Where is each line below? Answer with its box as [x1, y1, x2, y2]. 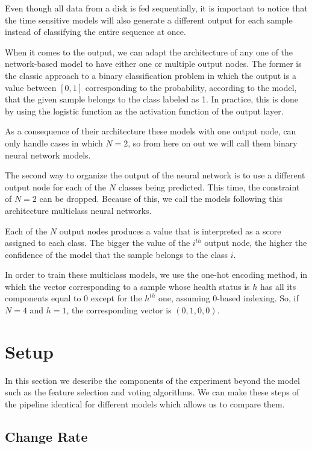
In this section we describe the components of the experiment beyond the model [5, 374, 300, 386]
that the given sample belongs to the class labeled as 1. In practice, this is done [5, 93, 299, 105]
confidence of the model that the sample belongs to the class [5, 248, 228, 260]
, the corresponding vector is [66, 304, 172, 316]
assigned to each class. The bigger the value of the [5, 236, 190, 249]
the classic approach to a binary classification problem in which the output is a [5, 69, 296, 81]
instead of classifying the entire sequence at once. [5, 25, 186, 38]
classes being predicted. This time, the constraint [118, 180, 300, 193]
